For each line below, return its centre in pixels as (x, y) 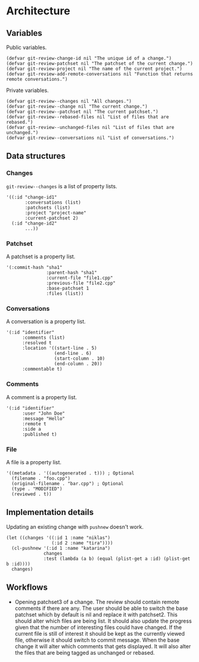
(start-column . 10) (80, 359)
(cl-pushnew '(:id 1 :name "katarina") (61, 548)
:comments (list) (43, 338)
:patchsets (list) (47, 207)
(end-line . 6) (73, 354)
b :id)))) (18, 564)
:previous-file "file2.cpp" (81, 283)
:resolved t (37, 343)
